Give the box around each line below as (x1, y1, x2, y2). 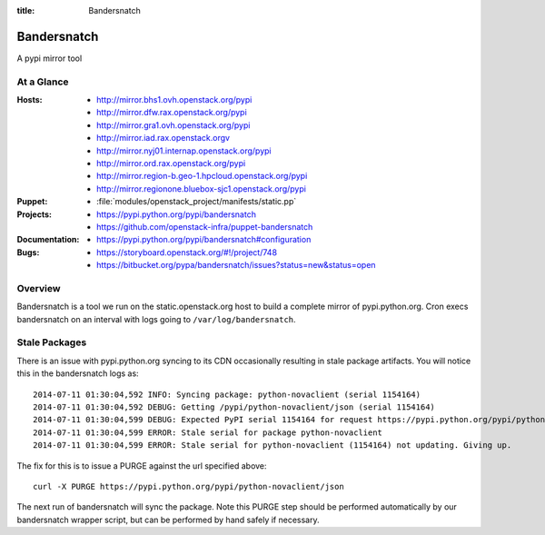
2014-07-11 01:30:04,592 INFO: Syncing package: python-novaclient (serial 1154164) (33, 389, 421, 400)
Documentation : (16, 234, 80, 245)
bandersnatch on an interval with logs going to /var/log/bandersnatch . (16, 313, 296, 324)
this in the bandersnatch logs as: (16, 368, 140, 379)
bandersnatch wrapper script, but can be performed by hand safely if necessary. (16, 514, 320, 525)
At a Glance (16, 75, 69, 88)
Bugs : (16, 246, 40, 258)
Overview (16, 282, 61, 294)
